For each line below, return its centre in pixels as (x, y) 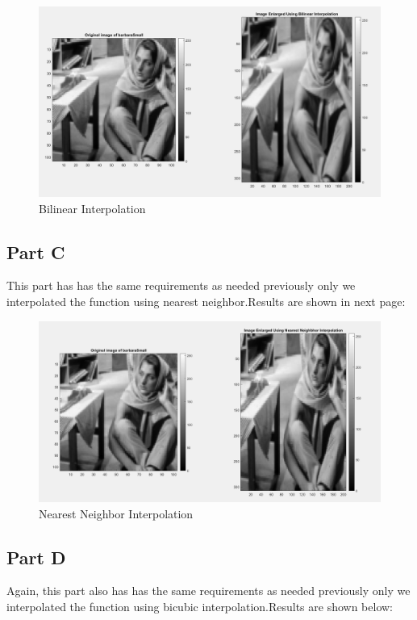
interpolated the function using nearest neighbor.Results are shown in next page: (206, 301)
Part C (36, 251)
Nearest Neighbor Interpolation (116, 513)
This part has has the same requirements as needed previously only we (181, 285)
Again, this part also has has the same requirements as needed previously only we (208, 591)
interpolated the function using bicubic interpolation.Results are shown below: (200, 606)
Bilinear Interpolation (92, 208)
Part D (36, 557)
